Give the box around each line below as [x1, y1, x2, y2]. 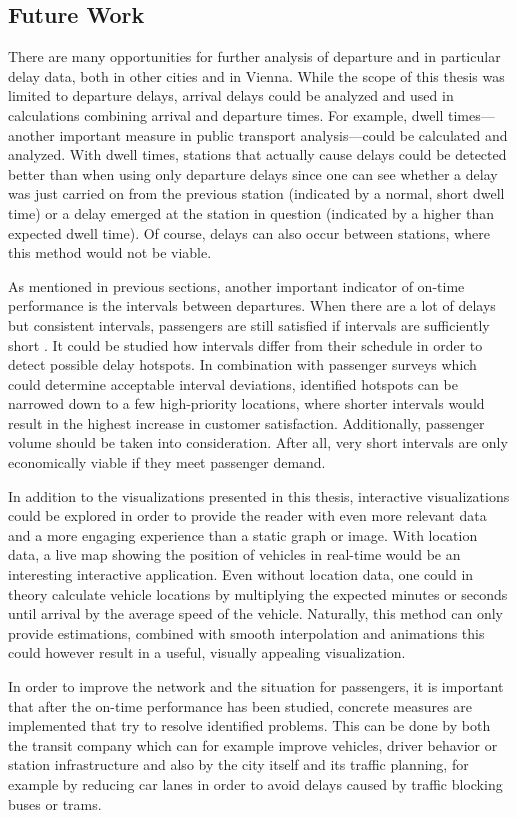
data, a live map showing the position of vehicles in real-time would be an [8, 544, 461, 565]
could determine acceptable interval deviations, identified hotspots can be [8, 373, 458, 394]
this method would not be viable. [8, 242, 212, 263]
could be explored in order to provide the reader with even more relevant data [8, 505, 487, 526]
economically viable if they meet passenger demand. [8, 452, 326, 473]
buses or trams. [8, 793, 102, 814]
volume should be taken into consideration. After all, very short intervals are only [8, 432, 508, 453]
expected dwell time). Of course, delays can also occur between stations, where [8, 222, 490, 243]
